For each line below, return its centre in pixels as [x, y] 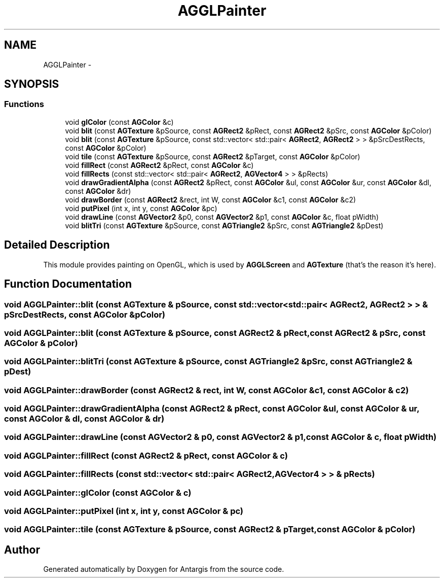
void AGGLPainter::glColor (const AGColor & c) [98, 492]
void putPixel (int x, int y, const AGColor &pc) [141, 208]
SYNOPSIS [32, 84]
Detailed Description [57, 245]
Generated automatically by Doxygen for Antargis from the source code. [164, 569]
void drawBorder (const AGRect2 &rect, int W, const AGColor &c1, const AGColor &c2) [211, 199]
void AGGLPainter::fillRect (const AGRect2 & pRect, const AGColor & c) [146, 455]
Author [22, 550]
